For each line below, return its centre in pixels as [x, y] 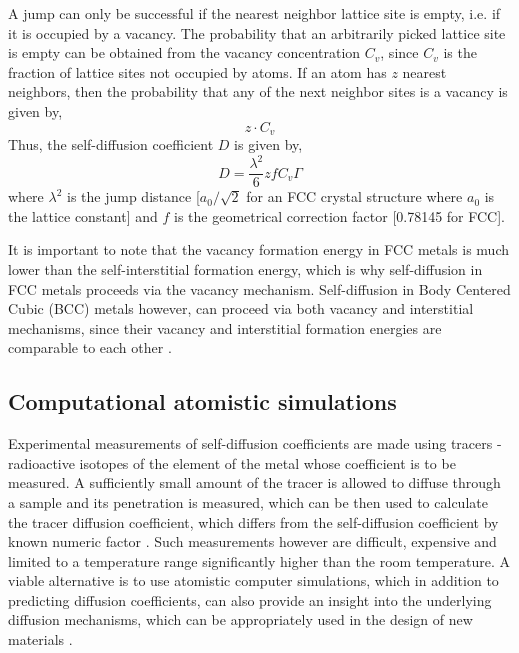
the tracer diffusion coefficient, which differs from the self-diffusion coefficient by [253, 521]
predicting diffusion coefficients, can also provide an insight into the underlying [250, 599]
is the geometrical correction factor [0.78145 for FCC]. [340, 215]
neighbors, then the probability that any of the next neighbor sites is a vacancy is [258, 91]
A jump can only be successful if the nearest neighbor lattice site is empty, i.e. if [254, 13]
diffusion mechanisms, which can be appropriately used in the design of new [240, 619]
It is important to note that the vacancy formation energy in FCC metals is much [259, 249]
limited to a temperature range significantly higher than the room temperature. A [259, 560]
